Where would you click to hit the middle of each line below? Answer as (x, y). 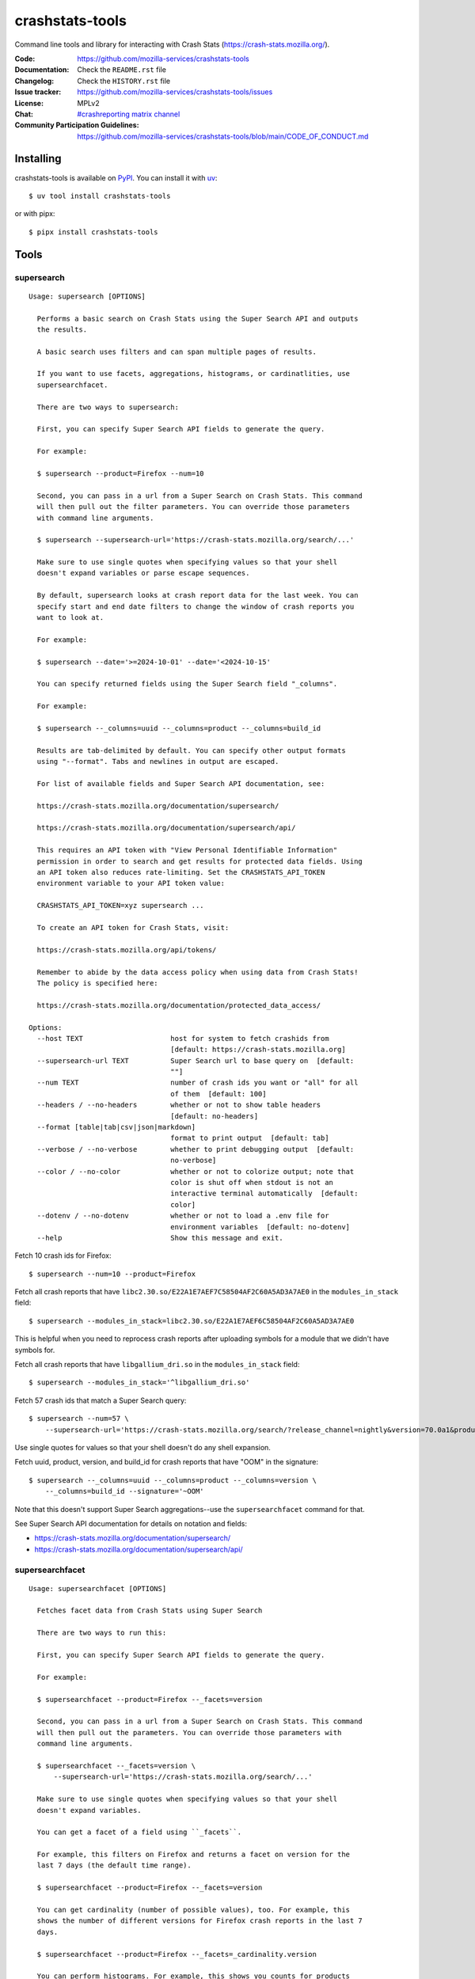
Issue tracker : (38, 92)
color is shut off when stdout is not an (252, 1182)
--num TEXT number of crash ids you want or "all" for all (198, 1083)
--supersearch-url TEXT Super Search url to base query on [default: (196, 1060)
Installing (38, 159)
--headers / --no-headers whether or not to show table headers (179, 1105)
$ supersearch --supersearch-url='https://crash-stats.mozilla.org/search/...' (196, 540)
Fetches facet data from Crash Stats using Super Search (150, 1611)
